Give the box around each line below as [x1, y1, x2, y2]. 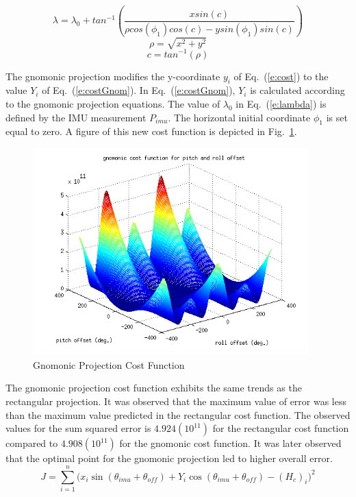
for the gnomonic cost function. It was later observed [119, 436, 342, 450]
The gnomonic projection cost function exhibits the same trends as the [5, 380, 302, 395]
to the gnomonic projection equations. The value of [5, 96, 220, 110]
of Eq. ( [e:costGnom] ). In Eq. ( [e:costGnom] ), [42, 83, 236, 97]
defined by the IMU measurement [5, 110, 147, 124]
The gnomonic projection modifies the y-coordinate [5, 69, 220, 83]
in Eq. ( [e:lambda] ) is [236, 96, 327, 110]
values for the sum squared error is [5, 421, 151, 435]
